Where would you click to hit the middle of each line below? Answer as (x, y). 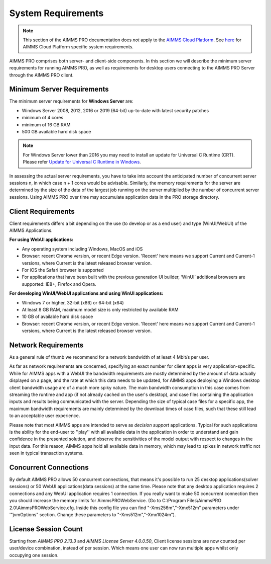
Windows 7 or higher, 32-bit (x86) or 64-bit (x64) (73, 302)
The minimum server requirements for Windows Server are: (71, 101)
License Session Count (46, 529)
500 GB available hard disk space (56, 131)
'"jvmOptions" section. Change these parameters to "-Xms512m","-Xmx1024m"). (93, 514)
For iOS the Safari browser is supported (63, 270)
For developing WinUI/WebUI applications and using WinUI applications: (86, 293)
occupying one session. (34, 555)
